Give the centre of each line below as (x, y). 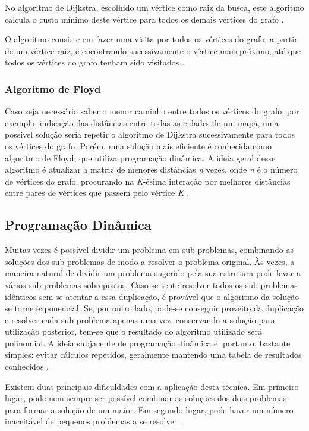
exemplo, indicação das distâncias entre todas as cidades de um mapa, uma (142, 122)
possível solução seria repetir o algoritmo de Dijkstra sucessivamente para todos (150, 134)
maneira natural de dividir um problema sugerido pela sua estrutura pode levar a (153, 273)
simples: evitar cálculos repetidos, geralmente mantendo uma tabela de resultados (153, 355)
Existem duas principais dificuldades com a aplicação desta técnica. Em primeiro (152, 386)
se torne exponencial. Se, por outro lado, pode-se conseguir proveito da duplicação (154, 308)
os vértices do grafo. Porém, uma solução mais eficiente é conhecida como (138, 146)
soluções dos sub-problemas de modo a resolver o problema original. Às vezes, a (150, 261)
